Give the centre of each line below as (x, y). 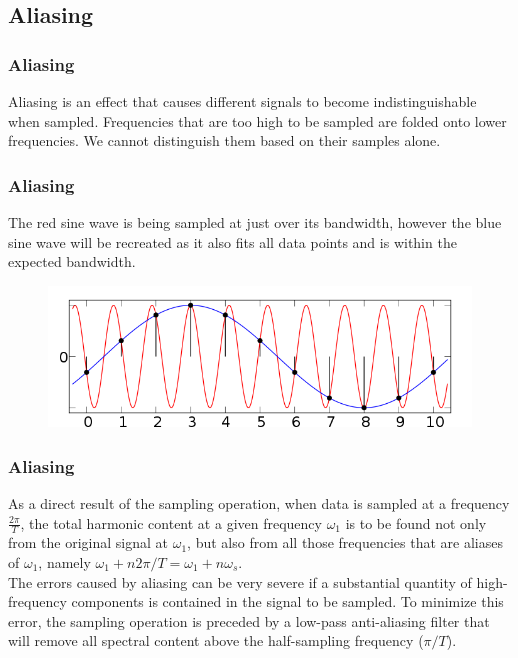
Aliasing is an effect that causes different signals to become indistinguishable (242, 101)
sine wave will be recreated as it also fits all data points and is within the (232, 241)
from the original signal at (88, 542)
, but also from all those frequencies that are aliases (345, 542)
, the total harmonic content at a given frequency (171, 522)
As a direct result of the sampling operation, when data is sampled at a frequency (259, 502)
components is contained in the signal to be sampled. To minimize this (287, 601)
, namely (64, 561)
